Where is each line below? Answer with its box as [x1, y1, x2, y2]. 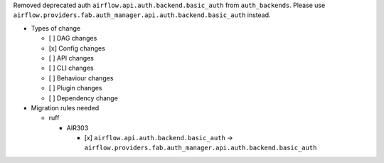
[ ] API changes [48, 53, 94, 62]
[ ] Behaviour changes [48, 73, 114, 82]
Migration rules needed [31, 103, 100, 112]
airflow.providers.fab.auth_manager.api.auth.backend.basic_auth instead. [13, 11, 271, 19]
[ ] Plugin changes [48, 84, 102, 93]
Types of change [31, 23, 81, 32]
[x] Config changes [48, 43, 106, 53]
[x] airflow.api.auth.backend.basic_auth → [84, 134, 234, 142]
